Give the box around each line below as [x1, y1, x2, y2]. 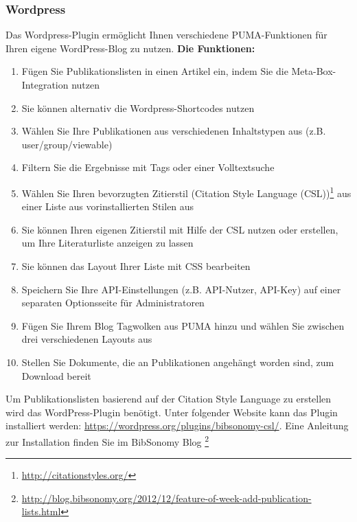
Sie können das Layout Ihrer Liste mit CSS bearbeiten [21, 259, 251, 273]
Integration [21, 78, 69, 91]
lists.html [21, 504, 61, 519]
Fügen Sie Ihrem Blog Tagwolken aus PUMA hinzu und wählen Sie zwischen [21, 318, 345, 332]
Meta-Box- [291, 64, 336, 78]
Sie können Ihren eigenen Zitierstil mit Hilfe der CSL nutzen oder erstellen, [21, 222, 338, 236]
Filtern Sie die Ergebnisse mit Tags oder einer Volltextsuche [21, 160, 275, 174]
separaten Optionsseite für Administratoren [21, 295, 205, 310]
